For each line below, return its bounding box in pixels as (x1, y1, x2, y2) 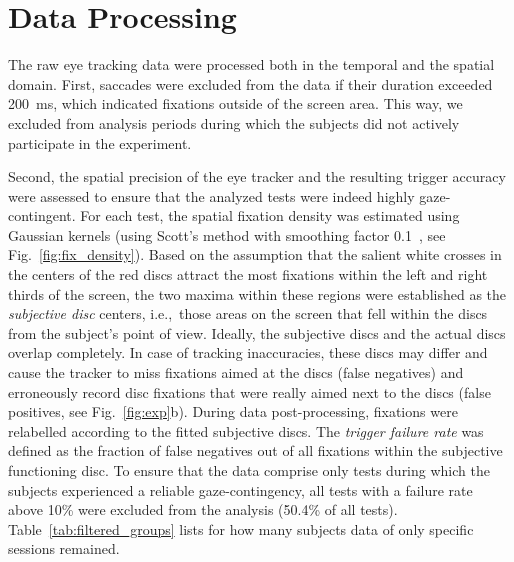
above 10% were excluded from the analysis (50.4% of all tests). (8, 499, 398, 520)
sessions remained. (8, 538, 120, 559)
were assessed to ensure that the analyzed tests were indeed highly (8, 185, 415, 206)
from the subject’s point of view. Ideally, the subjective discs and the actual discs (8, 322, 506, 343)
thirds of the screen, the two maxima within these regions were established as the (8, 283, 507, 304)
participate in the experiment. (8, 132, 192, 153)
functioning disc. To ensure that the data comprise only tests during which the (8, 460, 490, 480)
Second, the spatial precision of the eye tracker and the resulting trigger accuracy (8, 166, 506, 187)
